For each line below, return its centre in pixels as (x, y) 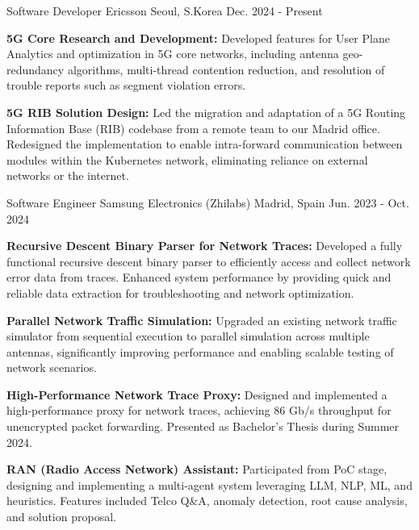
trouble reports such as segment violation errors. (126, 85)
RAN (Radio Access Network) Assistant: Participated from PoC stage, (197, 469)
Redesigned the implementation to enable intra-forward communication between (205, 144)
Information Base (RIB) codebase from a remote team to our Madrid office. (193, 128)
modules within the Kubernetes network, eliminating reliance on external (187, 159)
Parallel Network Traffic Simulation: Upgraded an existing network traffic (202, 320)
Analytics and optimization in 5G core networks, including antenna (173, 54)
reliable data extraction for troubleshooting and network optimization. (180, 292)
